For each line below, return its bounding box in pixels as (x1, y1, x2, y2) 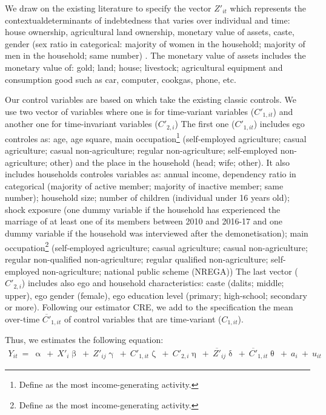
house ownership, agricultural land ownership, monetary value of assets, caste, (5, 25, 294, 38)
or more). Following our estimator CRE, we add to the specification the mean (5, 301, 293, 313)
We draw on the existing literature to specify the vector (5, 2, 211, 14)
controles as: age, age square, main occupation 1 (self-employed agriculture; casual (5, 130, 307, 145)
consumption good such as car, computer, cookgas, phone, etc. (5, 73, 236, 85)
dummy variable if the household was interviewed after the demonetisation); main (5, 227, 308, 240)
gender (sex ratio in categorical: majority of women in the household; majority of (5, 37, 305, 50)
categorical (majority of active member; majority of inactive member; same (5, 179, 284, 192)
